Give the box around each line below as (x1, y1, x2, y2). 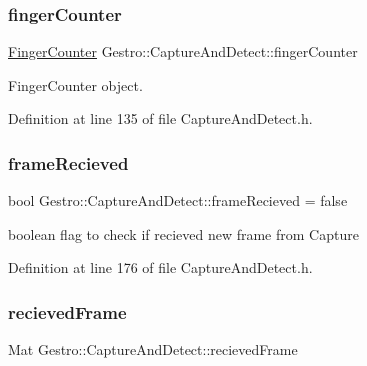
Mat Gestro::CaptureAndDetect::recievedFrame (8, 339, 298, 360)
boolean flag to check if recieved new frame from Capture (8, 223, 359, 244)
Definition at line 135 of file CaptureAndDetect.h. (8, 108, 313, 129)
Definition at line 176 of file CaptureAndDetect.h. (8, 257, 313, 278)
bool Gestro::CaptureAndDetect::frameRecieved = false (8, 190, 348, 211)
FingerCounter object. (8, 74, 143, 95)
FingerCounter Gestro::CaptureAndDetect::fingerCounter (8, 41, 358, 62)
